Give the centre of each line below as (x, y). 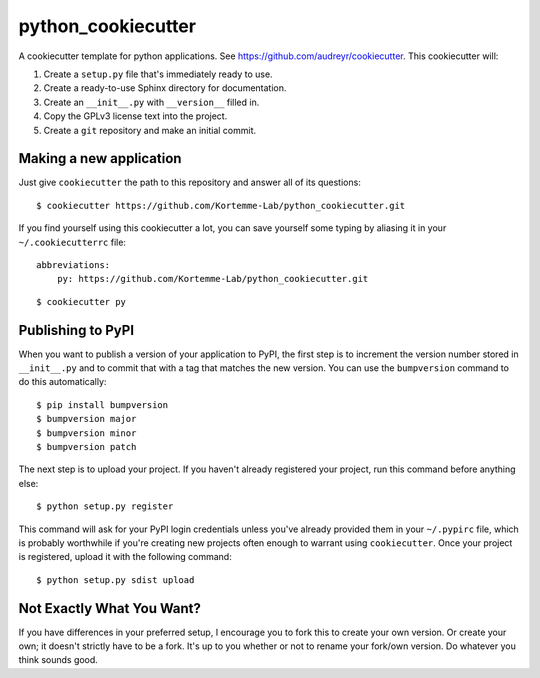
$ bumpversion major (86, 419)
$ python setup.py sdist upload (115, 579)
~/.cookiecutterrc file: (72, 242)
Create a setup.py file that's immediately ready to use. (158, 74)
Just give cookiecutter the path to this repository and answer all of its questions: (190, 182)
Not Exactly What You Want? (110, 608)
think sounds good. (58, 660)
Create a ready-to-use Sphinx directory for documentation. (165, 88)
